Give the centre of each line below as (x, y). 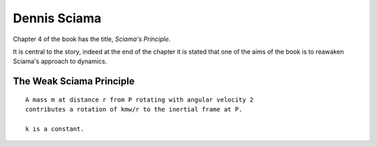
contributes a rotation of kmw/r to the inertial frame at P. (134, 109)
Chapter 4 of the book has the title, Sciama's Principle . (92, 39)
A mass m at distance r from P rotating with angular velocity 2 (140, 100)
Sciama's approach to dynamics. (60, 61)
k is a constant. (55, 129)
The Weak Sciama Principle (74, 81)
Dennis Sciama (57, 18)
